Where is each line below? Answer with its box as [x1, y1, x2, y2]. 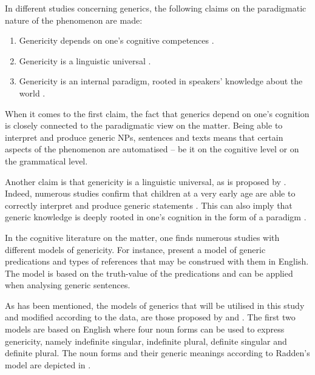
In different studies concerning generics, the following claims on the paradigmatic [5, 2, 307, 14]
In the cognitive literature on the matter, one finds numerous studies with [5, 231, 280, 243]
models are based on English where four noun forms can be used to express [5, 323, 285, 336]
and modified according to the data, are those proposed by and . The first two [5, 311, 296, 323]
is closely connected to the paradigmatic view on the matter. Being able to [5, 119, 283, 132]
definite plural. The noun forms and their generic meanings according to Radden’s [5, 346, 310, 359]
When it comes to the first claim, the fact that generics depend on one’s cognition [5, 107, 310, 120]
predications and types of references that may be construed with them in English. [5, 255, 309, 268]
